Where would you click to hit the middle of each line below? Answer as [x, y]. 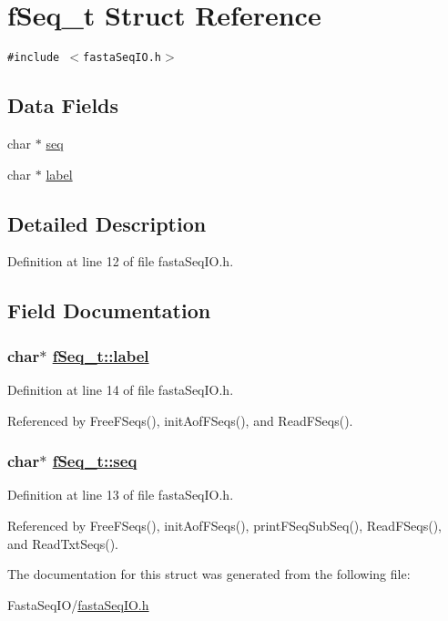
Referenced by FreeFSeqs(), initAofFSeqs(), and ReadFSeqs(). [180, 420]
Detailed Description [107, 223]
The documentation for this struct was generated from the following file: [209, 574]
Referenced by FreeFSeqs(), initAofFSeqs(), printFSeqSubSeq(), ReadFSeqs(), [224, 525]
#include [34, 58]
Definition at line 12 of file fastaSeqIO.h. [121, 261]
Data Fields [63, 105]
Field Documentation [109, 310]
